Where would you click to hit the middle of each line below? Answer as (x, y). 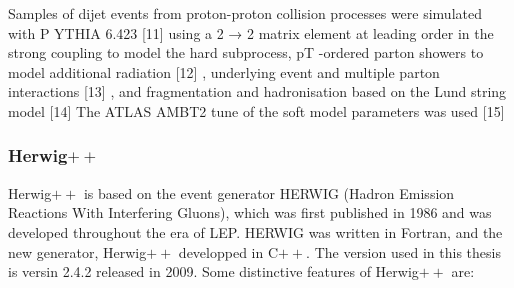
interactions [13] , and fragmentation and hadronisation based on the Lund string (257, 91)
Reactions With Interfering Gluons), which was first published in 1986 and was (250, 212)
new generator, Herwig (77, 251)
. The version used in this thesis (403, 251)
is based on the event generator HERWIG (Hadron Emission (269, 192)
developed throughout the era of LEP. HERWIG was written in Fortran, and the (255, 231)
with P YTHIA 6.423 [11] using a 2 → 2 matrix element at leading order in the (251, 32)
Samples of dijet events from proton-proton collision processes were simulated (245, 13)
